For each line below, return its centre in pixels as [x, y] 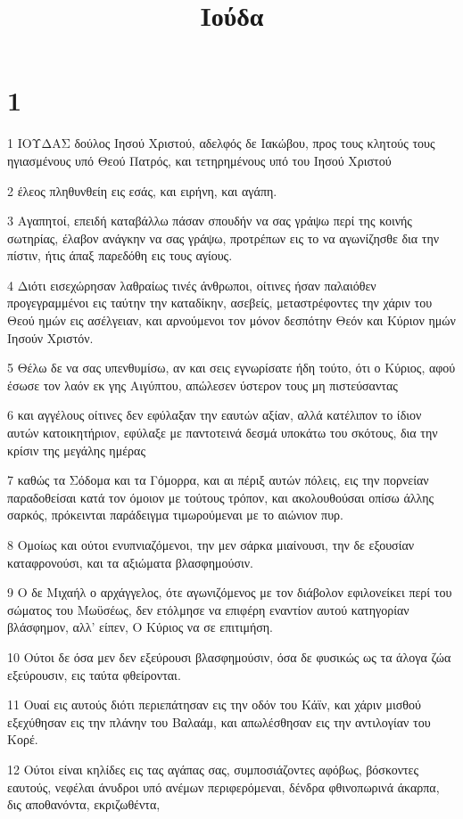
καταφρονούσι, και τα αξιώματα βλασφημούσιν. [130, 562]
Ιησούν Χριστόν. [50, 337]
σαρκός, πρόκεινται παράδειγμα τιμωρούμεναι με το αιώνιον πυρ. [175, 515]
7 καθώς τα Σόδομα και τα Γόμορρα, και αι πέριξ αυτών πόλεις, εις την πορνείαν [218, 480]
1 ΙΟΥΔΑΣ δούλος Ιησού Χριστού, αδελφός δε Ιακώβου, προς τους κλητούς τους [221, 143]
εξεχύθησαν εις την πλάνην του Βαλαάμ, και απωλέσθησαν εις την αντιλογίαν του [219, 721]
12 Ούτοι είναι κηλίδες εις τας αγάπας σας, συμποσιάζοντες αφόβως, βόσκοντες [213, 769]
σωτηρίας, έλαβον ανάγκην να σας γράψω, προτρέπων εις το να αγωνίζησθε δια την [223, 238]
